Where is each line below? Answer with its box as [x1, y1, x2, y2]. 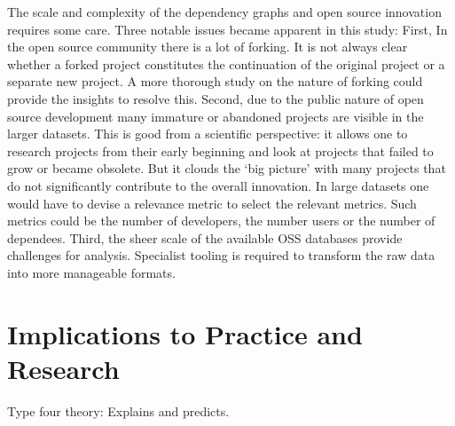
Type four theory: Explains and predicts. [7, 401, 230, 420]
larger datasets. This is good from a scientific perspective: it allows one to [7, 124, 408, 143]
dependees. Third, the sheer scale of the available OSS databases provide [7, 228, 403, 247]
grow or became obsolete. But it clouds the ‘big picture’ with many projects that [7, 159, 446, 177]
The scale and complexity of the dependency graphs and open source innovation [7, 3, 442, 20]
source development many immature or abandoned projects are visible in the [7, 106, 424, 125]
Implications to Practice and [7, 315, 363, 351]
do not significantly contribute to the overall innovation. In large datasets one [7, 176, 429, 194]
